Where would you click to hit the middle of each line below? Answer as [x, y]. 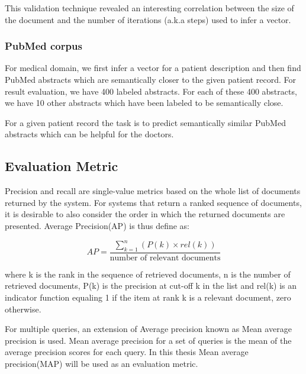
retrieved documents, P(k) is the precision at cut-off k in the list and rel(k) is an [151, 286]
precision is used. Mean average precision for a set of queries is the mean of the [148, 340]
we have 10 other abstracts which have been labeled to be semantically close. [144, 103]
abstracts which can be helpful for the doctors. [89, 134]
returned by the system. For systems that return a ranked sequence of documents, [153, 202]
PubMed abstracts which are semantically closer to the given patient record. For [151, 79]
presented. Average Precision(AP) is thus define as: [97, 225]
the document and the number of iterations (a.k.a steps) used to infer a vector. [148, 19]
